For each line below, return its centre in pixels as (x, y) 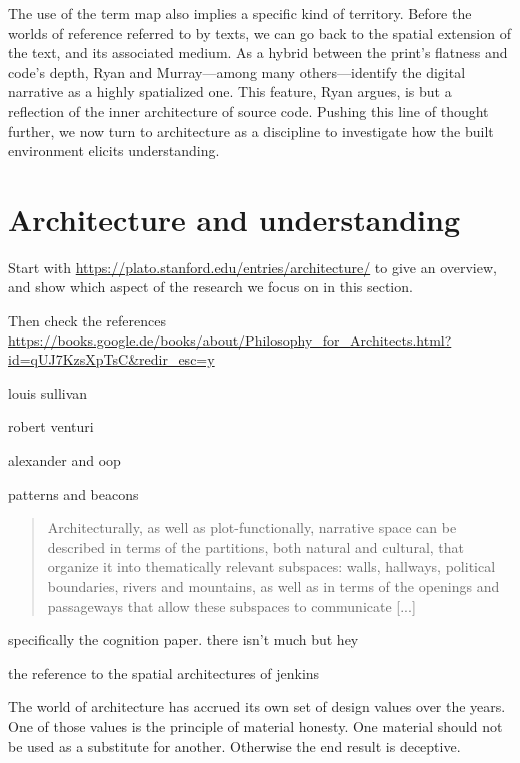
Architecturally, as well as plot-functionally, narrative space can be (252, 527)
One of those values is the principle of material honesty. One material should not (255, 725)
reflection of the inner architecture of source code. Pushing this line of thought (248, 110)
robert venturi (51, 426)
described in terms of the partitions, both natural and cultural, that (256, 546)
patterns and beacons (73, 493)
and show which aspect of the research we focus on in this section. (210, 286)
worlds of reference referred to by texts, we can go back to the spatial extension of (259, 32)
